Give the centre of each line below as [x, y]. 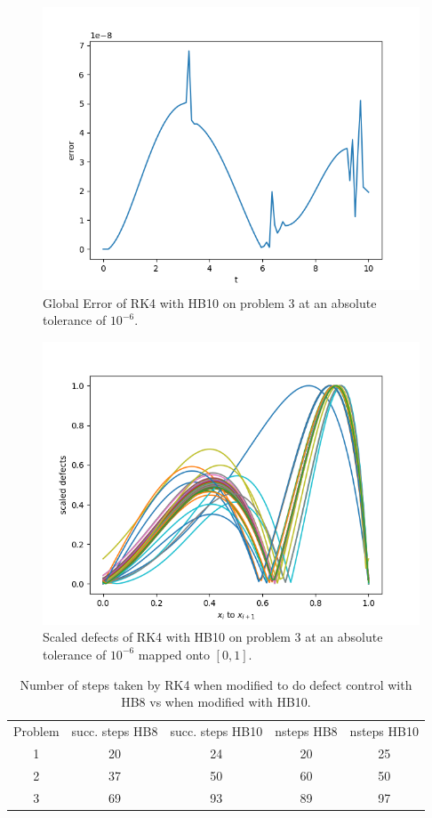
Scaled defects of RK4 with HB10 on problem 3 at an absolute [213, 637]
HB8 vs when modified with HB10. [216, 702]
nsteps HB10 [384, 731]
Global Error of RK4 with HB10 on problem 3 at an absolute [210, 302]
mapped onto [174, 654]
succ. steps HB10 [216, 731]
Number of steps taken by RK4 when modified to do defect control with [216, 684]
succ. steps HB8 [115, 731]
